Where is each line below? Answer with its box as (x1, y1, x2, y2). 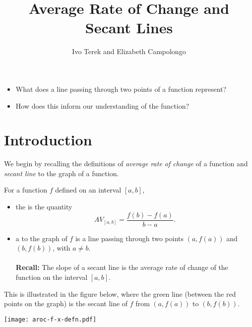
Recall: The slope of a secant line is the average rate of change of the (15, 262, 228, 272)
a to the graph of (15, 233, 67, 243)
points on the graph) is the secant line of (4, 298, 128, 309)
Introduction (4, 130, 92, 150)
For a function (4, 185, 47, 195)
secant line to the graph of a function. (4, 168, 119, 178)
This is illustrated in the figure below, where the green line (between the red (4, 288, 236, 299)
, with (52, 243, 70, 253)
